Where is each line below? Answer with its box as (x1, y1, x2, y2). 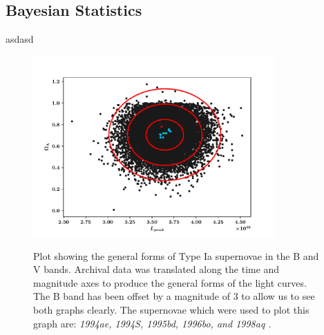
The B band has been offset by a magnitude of (33, 289, 230, 303)
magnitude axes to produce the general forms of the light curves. (33, 275, 307, 290)
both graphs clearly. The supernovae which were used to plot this (33, 302, 309, 316)
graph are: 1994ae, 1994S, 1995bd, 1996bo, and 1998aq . (33, 316, 271, 330)
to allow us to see (241, 289, 315, 303)
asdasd (6, 32, 34, 46)
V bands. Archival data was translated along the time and (33, 262, 280, 276)
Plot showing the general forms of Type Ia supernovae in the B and (33, 248, 319, 263)
